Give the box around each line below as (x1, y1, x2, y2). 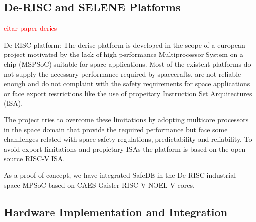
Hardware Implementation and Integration (4, 204, 228, 219)
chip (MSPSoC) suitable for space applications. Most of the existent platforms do (4, 58, 251, 69)
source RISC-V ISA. (4, 153, 65, 164)
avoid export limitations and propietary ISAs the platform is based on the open (4, 143, 246, 154)
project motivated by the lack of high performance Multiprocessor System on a (4, 49, 244, 59)
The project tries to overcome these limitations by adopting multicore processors (4, 114, 249, 124)
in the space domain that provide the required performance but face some (4, 124, 228, 134)
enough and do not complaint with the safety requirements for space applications (4, 78, 250, 89)
